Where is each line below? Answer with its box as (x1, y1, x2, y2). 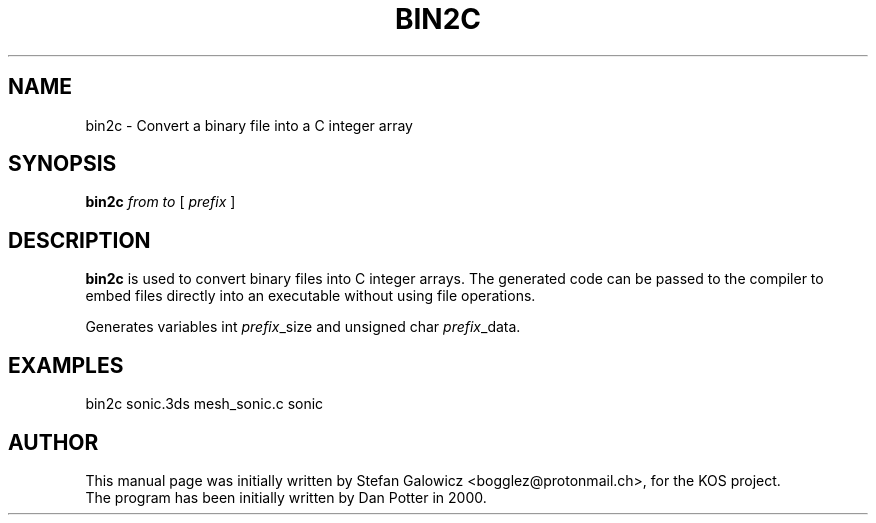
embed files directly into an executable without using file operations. (85, 287, 536, 305)
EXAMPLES (8, 352, 124, 378)
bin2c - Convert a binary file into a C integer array (85, 116, 413, 134)
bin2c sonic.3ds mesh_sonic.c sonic (85, 395, 324, 413)
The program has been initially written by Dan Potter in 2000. (85, 488, 487, 506)
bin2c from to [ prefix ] (85, 193, 236, 211)
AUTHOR (8, 429, 99, 455)
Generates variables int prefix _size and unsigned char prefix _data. (85, 318, 521, 336)
